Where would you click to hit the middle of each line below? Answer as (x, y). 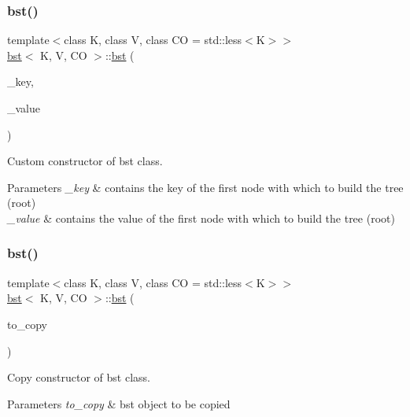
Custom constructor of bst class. (85, 161)
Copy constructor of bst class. (79, 377)
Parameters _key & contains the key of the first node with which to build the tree (205, 187)
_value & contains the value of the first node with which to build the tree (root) (201, 218)
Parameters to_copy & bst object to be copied (119, 403)
